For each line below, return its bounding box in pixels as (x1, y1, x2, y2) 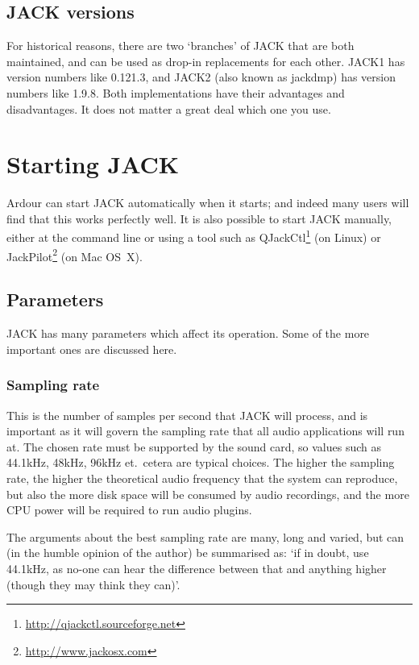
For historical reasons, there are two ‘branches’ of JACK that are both (6, 37, 355, 54)
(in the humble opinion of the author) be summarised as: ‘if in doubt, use (6, 544, 369, 561)
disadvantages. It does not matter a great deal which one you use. (6, 100, 331, 117)
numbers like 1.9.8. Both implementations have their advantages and (6, 84, 345, 101)
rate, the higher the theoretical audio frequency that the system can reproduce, (6, 469, 398, 486)
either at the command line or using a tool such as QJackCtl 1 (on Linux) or (6, 227, 381, 246)
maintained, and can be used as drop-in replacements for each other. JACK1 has (6, 52, 405, 69)
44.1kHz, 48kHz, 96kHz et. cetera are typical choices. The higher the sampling (6, 454, 395, 471)
